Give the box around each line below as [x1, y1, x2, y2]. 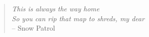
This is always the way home [11, 3, 100, 13]
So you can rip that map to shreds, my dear [11, 13, 145, 23]
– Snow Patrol [11, 23, 55, 33]
